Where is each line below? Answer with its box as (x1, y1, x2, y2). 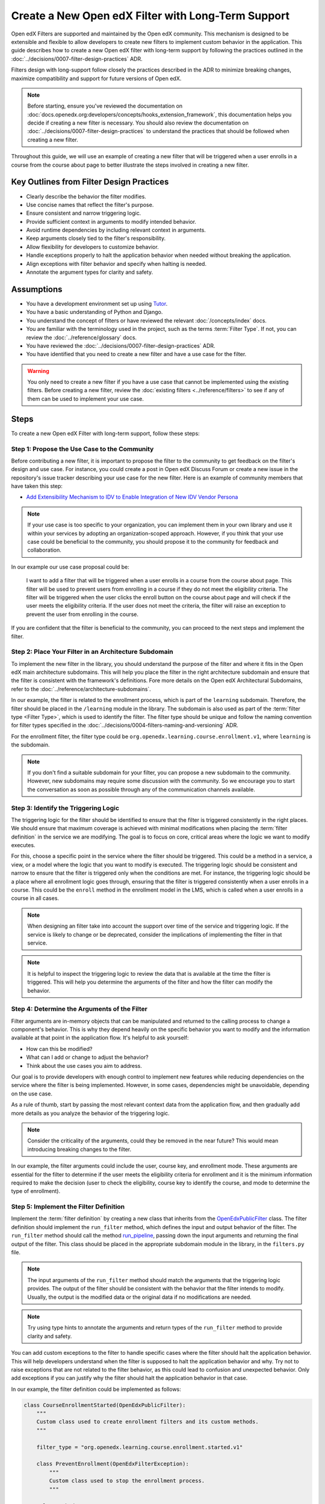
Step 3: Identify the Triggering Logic (11, 804, 120, 812)
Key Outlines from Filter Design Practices (11, 177, 169, 187)
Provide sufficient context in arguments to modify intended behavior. (26, 218, 197, 225)
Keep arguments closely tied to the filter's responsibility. (26, 235, 166, 242)
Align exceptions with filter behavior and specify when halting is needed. (26, 260, 207, 267)
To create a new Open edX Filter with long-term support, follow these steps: (11, 430, 200, 437)
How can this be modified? (26, 1045, 93, 1052)
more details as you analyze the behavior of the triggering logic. (11, 1109, 170, 1117)
